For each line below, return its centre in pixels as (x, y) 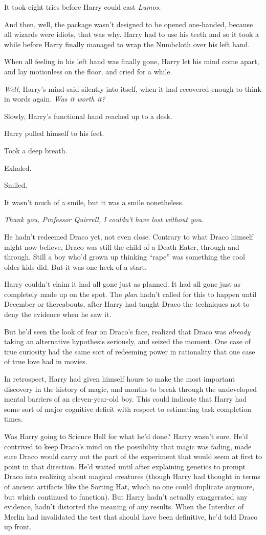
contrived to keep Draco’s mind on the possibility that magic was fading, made (128, 446)
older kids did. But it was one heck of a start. (75, 266)
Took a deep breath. (36, 150)
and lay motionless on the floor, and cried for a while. (88, 71)
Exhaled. (18, 167)
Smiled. (16, 185)
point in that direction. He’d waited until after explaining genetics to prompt (125, 466)
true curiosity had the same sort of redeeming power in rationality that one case (130, 351)
